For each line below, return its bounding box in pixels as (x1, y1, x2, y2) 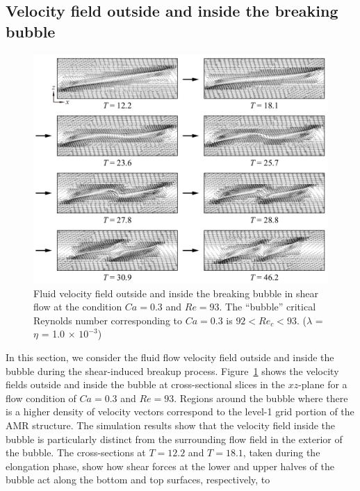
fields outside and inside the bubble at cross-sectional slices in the (6, 377, 285, 392)
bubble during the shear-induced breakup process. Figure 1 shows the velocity (6, 363, 339, 378)
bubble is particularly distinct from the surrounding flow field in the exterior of (6, 431, 343, 446)
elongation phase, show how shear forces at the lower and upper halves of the (6, 458, 335, 473)
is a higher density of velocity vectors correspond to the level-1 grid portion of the (6, 404, 354, 419)
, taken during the (243, 445, 320, 460)
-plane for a (298, 377, 347, 392)
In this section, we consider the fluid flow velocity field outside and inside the (6, 349, 334, 364)
